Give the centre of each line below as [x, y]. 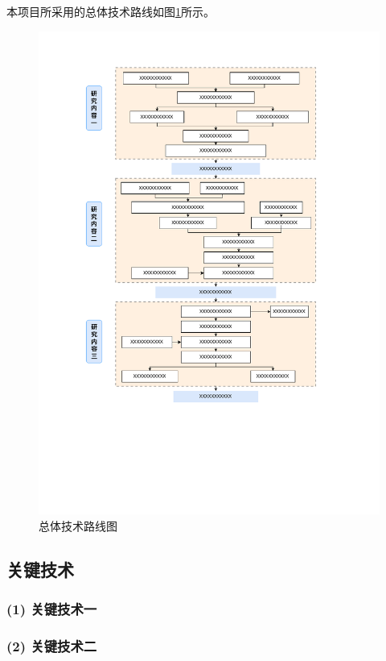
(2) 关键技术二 [52, 646]
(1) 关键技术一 [52, 609]
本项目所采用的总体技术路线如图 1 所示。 [111, 11]
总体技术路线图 [78, 525]
